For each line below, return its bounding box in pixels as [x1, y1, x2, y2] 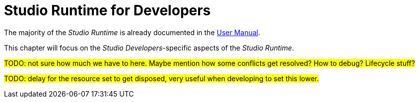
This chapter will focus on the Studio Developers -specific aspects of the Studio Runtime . [4, 43, 294, 52]
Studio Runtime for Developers [4, 2, 211, 19]
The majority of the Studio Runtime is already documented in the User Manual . [4, 28, 261, 37]
